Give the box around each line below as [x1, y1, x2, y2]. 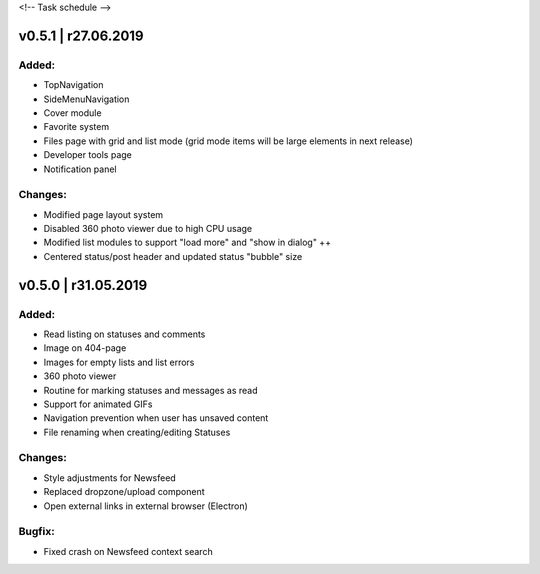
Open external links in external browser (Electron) [43, 500, 249, 512]
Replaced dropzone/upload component [43, 486, 205, 498]
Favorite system [43, 121, 110, 133]
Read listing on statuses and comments [43, 328, 206, 340]
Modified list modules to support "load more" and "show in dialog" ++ [43, 236, 332, 249]
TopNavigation [43, 79, 104, 91]
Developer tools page [43, 149, 132, 161]
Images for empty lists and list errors [43, 356, 195, 368]
